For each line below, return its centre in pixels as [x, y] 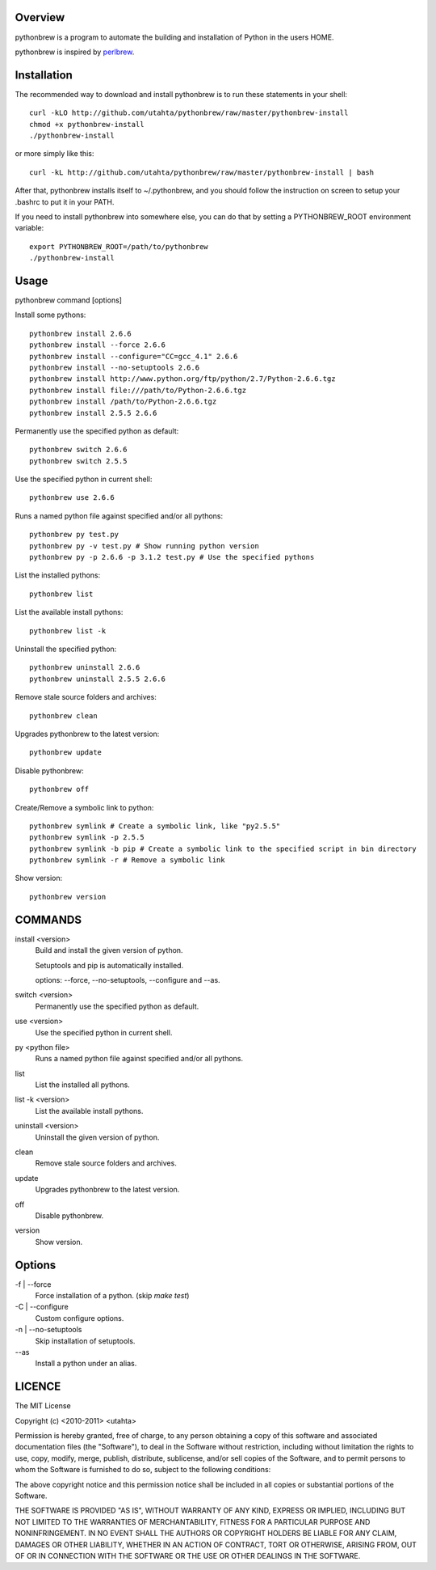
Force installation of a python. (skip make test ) [112, 1296]
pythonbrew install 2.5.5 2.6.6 [93, 413]
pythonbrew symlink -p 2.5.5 [87, 838]
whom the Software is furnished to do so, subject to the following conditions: [143, 1470]
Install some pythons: [50, 315]
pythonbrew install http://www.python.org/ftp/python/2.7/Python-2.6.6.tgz [182, 379]
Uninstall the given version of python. [97, 1137]
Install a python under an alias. [86, 1364]
